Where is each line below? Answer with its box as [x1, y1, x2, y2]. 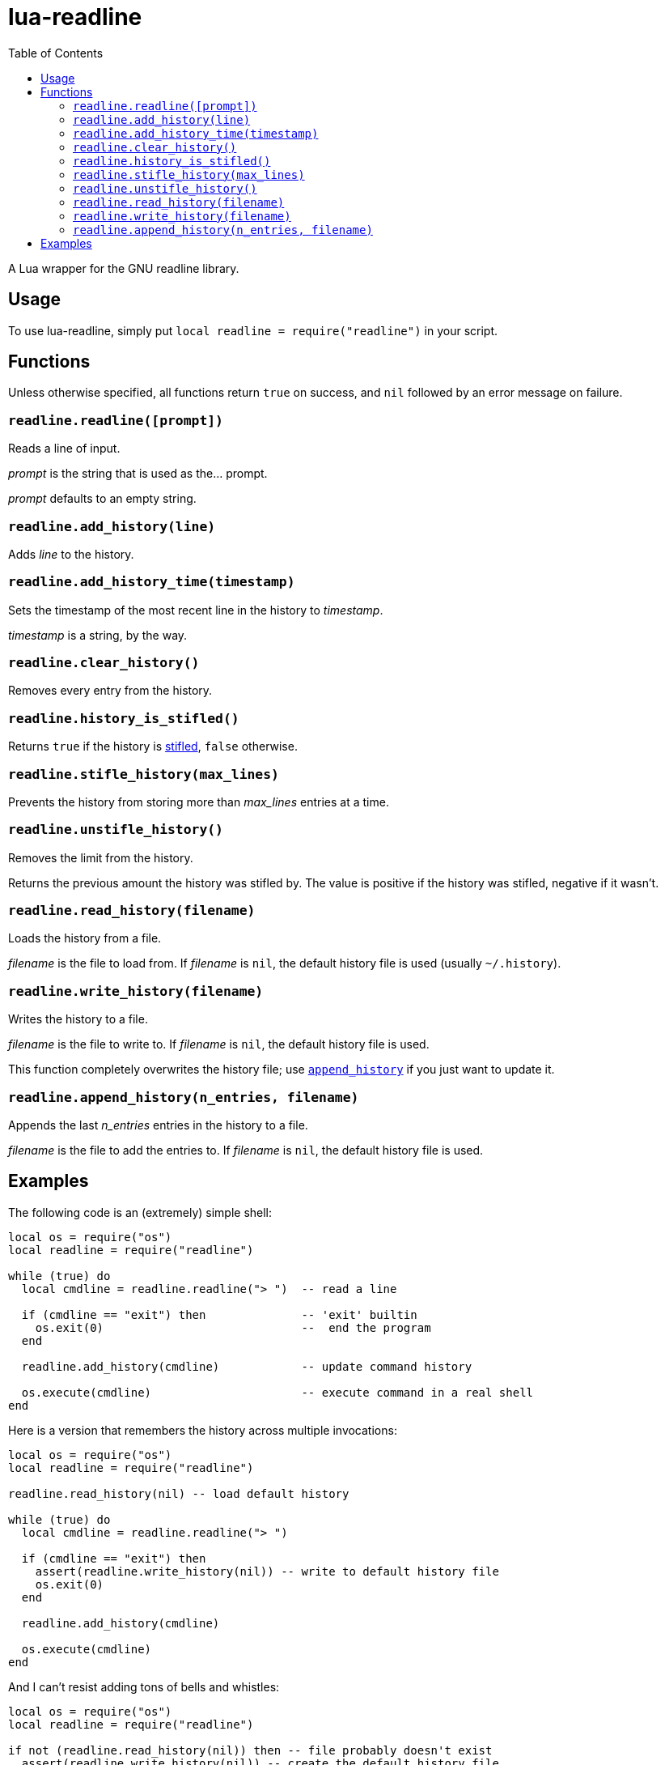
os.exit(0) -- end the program [35, 1321, 431, 1334]
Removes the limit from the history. [8, 850, 193, 865]
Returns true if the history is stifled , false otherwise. [8, 739, 298, 754]
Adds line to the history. [8, 547, 134, 561]
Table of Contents [8, 45, 104, 60]
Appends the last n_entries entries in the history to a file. [8, 1117, 308, 1132]
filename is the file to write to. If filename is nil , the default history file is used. [8, 1037, 430, 1052]
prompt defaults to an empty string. [8, 491, 197, 506]
